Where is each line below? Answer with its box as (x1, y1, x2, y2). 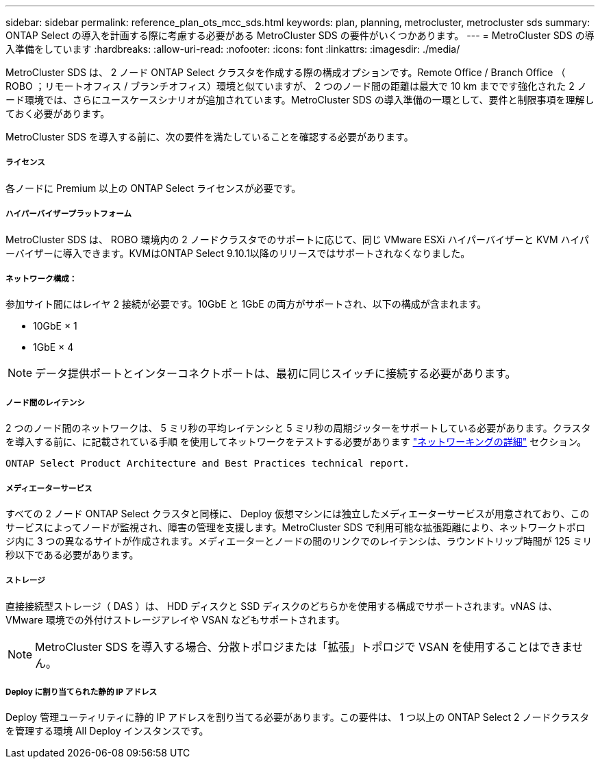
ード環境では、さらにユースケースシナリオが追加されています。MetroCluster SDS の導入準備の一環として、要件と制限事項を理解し (5, 94, 595, 106)
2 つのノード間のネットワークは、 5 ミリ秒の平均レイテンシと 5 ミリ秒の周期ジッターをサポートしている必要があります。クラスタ (5, 422, 591, 434)
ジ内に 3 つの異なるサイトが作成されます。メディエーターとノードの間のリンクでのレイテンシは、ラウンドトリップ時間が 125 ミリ (5, 534, 592, 547)
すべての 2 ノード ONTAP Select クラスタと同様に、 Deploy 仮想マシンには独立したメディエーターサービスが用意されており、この (5, 507, 590, 519)
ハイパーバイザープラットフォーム (5, 209, 132, 219)
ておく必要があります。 (5, 108, 110, 119)
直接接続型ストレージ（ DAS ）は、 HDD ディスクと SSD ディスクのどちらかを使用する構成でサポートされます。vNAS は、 (5, 600, 558, 612)
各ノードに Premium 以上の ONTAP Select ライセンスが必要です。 (5, 182, 301, 194)
